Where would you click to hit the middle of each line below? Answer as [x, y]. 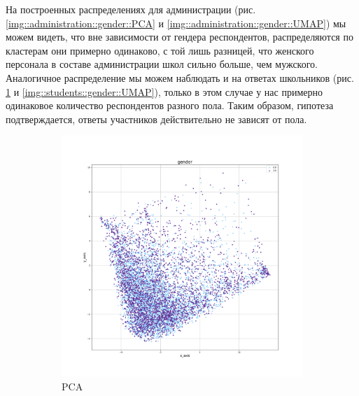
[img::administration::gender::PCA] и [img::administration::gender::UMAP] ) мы [176, 23]
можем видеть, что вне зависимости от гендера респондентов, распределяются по [179, 37]
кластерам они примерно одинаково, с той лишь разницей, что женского [160, 50]
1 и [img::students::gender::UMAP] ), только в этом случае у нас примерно [164, 91]
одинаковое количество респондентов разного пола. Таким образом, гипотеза [170, 105]
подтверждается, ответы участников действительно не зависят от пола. [156, 119]
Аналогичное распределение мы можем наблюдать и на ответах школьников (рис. [180, 77]
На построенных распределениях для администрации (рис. [131, 9]
